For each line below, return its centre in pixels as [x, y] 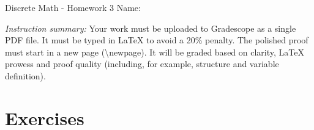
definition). [25, 75]
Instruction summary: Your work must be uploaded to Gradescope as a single [151, 28]
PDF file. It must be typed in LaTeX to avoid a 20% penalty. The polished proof [157, 40]
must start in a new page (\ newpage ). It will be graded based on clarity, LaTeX [155, 52]
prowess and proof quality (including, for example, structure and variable [142, 64]
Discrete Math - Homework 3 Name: [73, 7]
